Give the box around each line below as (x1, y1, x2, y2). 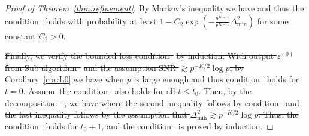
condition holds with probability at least (5, 14, 157, 27)
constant (5, 29, 36, 42)
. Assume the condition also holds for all (23, 84, 175, 97)
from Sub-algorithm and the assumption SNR (5, 61, 176, 73)
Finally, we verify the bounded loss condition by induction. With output (5, 50, 274, 62)
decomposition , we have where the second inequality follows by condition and (5, 96, 299, 109)
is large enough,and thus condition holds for (134, 73, 299, 85)
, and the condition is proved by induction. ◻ (101, 119, 274, 132)
